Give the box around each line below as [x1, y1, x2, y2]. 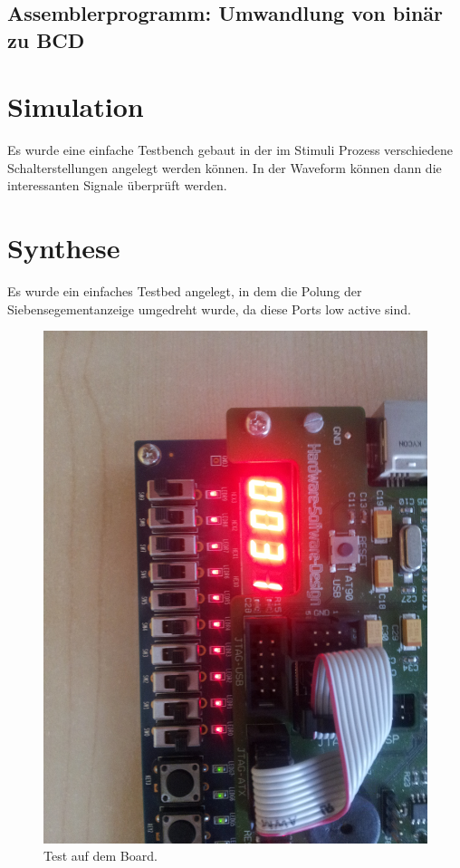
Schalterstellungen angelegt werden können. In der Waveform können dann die [7, 158, 442, 177]
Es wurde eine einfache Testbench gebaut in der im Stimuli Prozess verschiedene [7, 140, 454, 159]
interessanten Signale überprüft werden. [7, 176, 227, 195]
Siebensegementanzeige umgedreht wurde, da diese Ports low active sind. [7, 299, 411, 318]
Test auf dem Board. [43, 846, 158, 865]
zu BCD [7, 25, 85, 53]
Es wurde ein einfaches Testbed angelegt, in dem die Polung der [7, 282, 362, 301]
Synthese [7, 229, 120, 266]
